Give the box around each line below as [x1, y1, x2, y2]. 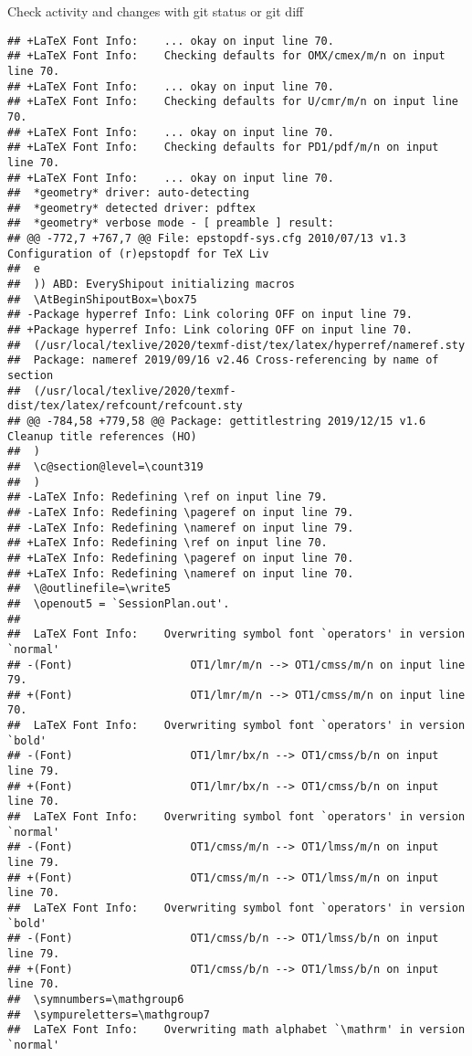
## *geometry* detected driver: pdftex [7, 201, 257, 215]
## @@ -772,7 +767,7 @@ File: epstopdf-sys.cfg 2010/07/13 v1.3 [7, 232, 406, 246]
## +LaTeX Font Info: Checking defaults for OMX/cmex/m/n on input [7, 49, 446, 63]
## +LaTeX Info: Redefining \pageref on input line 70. [7, 551, 354, 565]
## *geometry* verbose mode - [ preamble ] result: [7, 216, 334, 230]
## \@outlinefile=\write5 [7, 582, 171, 596]
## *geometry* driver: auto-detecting [7, 186, 249, 200]
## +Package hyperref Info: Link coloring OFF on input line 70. [7, 323, 413, 337]
